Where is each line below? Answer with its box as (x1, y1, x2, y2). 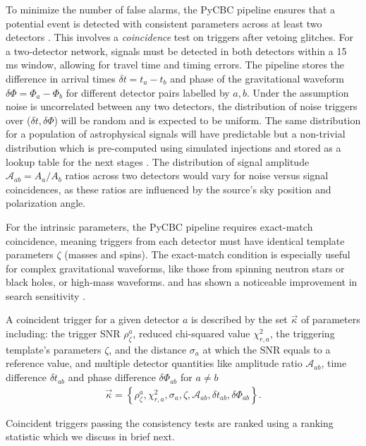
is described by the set (191, 312, 288, 327)
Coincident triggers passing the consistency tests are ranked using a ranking (6, 415, 334, 430)
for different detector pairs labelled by (66, 85, 230, 100)
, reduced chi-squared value (133, 326, 250, 341)
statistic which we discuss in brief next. (6, 429, 175, 444)
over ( (6, 112, 31, 127)
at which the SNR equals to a (202, 342, 331, 356)
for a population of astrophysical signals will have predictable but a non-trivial (6, 126, 346, 141)
